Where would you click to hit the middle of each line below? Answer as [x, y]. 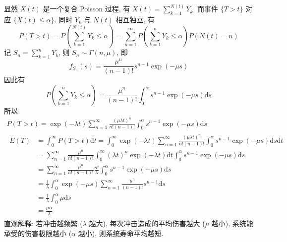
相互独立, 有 [135, 20]
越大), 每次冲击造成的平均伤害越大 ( [147, 223]
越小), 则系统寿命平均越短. [121, 233]
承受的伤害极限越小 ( [38, 233]
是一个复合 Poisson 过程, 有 [86, 9]
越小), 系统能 [232, 223]
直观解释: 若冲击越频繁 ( [43, 223]
